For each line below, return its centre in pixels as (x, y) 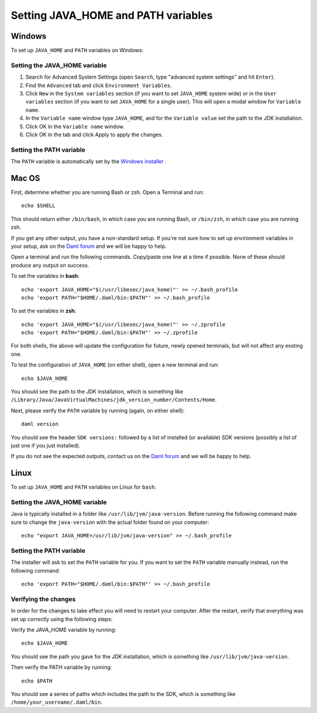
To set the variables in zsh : (43, 311)
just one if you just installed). (45, 445)
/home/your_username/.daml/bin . (57, 702)
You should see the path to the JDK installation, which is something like (97, 392)
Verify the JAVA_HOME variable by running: (64, 630)
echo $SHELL (38, 206)
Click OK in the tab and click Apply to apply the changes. (94, 134)
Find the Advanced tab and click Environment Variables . (99, 85)
